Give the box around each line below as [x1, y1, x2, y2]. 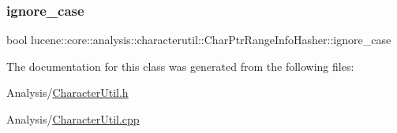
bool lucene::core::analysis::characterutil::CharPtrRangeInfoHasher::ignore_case [6, 31, 391, 48]
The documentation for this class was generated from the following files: [6, 57, 354, 74]
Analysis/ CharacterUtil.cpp [6, 111, 140, 127]
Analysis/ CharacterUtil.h [6, 84, 129, 101]
